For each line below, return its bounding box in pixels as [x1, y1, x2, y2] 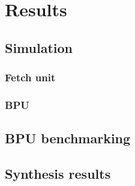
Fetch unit [5, 70, 56, 85]
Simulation [5, 38, 73, 57]
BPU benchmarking [5, 129, 131, 147]
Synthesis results [5, 164, 111, 183]
